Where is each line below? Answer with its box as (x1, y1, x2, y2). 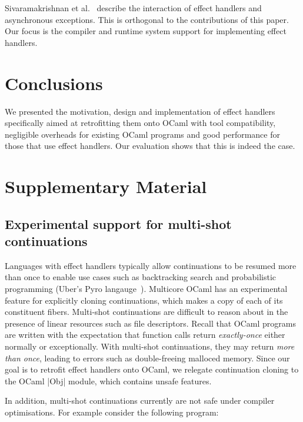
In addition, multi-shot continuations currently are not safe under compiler (5, 394, 275, 407)
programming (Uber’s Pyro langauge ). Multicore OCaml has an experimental (5, 283, 288, 295)
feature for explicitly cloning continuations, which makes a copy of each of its (5, 294, 283, 306)
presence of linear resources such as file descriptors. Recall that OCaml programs (5, 317, 296, 329)
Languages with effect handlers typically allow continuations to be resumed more (5, 259, 297, 271)
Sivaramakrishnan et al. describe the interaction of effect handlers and (5, 2, 262, 14)
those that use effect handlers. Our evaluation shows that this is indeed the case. (5, 139, 295, 152)
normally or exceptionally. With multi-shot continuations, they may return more (5, 340, 295, 352)
